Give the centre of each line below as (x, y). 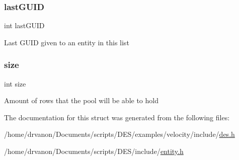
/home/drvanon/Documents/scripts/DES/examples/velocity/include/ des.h (120, 134)
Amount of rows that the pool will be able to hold (81, 100)
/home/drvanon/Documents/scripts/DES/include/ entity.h (94, 151)
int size (15, 83)
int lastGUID (24, 25)
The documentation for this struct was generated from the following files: (117, 117)
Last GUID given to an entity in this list (67, 42)
